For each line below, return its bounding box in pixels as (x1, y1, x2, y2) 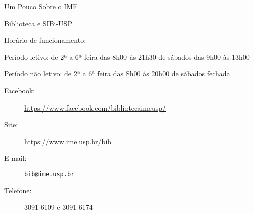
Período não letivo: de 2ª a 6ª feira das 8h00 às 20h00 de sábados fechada (4, 68, 230, 79)
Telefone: (4, 185, 32, 195)
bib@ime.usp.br (24, 170, 75, 178)
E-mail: (4, 153, 27, 163)
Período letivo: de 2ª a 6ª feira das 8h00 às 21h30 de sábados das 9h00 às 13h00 (4, 51, 250, 62)
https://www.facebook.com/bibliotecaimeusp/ (24, 102, 166, 113)
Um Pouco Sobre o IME (4, 1, 78, 11)
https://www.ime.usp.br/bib (24, 136, 112, 146)
